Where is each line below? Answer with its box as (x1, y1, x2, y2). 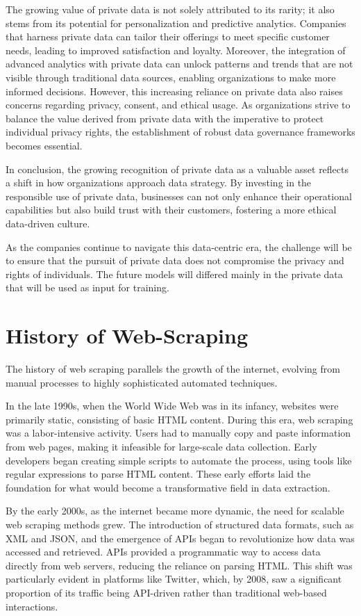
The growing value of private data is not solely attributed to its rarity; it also (6, 2, 335, 16)
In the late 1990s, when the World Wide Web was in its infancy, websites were (6, 398, 339, 413)
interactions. (6, 599, 58, 613)
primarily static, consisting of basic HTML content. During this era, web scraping (6, 412, 353, 426)
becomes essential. (6, 138, 83, 152)
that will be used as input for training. (6, 280, 169, 295)
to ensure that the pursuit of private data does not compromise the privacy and (6, 253, 344, 268)
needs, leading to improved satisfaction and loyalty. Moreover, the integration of (6, 42, 346, 57)
